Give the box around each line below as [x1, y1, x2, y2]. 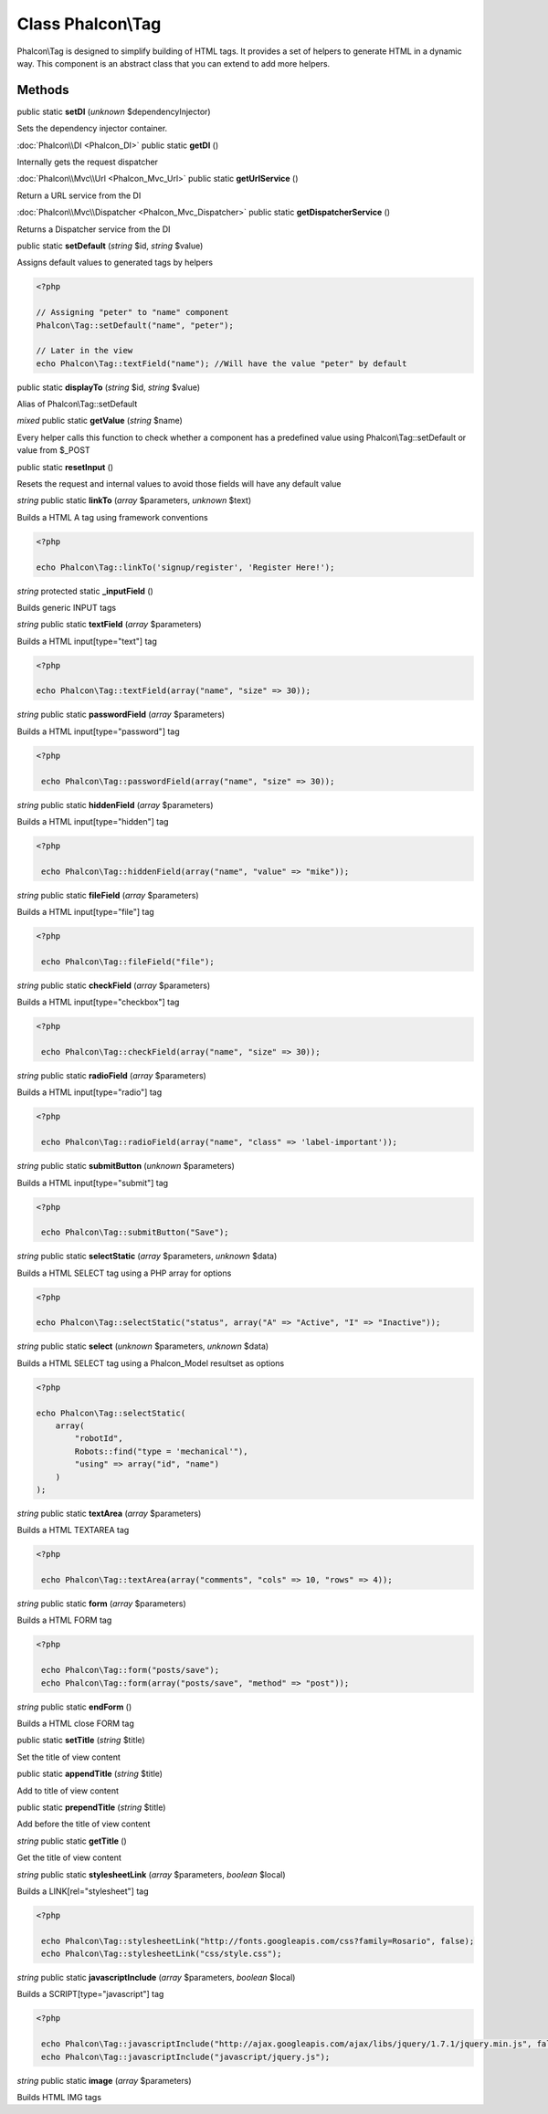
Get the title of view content [16, 1852, 122, 1863]
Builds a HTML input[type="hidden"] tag [16, 816, 169, 826]
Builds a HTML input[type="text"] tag [16, 636, 157, 647]
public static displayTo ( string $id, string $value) [16, 382, 201, 393]
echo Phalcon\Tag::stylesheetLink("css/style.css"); [41, 1949, 282, 1959]
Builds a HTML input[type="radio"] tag [16, 1087, 163, 1098]
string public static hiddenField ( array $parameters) [16, 799, 214, 810]
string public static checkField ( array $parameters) [16, 980, 211, 991]
